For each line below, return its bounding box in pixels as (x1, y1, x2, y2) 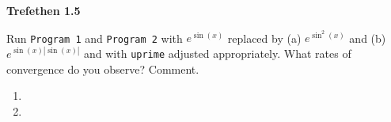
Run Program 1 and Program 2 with (6, 29, 183, 46)
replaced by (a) (227, 29, 302, 46)
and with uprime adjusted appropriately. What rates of (84, 44, 351, 61)
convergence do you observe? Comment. (6, 60, 199, 77)
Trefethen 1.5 (6, 2, 81, 18)
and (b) (349, 29, 386, 46)
